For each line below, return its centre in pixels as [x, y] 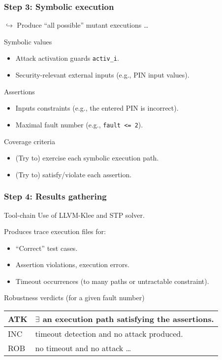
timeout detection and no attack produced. [109, 334]
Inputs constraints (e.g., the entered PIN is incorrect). [97, 108]
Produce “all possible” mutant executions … [83, 25]
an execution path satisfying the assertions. [128, 319]
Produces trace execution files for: [55, 231]
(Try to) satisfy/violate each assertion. [74, 174]
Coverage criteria [30, 141]
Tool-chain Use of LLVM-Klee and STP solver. [74, 215]
